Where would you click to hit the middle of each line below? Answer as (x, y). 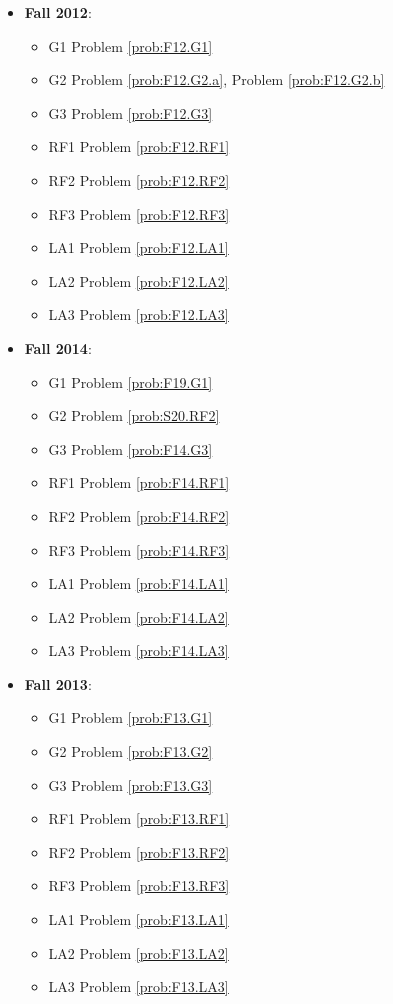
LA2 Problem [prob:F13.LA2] (138, 952)
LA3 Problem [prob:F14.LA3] (138, 650)
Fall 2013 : (58, 683)
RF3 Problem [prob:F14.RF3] (139, 549)
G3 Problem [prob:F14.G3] (130, 448)
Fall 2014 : (58, 347)
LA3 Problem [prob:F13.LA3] (138, 986)
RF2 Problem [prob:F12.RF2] (139, 179)
